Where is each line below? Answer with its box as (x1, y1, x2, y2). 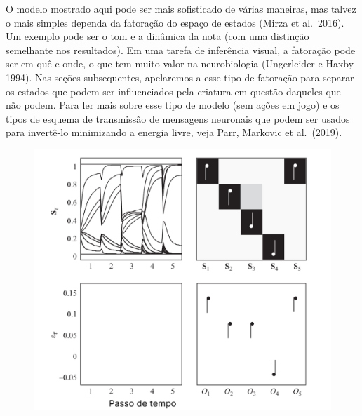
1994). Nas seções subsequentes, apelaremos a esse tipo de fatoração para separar (6, 69, 354, 84)
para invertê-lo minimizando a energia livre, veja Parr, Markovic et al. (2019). (6, 125, 342, 140)
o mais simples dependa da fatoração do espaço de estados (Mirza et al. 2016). (6, 15, 344, 29)
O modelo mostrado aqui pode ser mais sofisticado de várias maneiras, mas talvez (6, 1, 356, 15)
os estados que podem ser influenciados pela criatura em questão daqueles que (6, 83, 341, 98)
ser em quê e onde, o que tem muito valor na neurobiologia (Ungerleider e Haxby (6, 56, 354, 71)
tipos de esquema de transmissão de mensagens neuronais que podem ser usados (6, 111, 350, 126)
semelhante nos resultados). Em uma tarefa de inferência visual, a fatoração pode (6, 42, 356, 57)
